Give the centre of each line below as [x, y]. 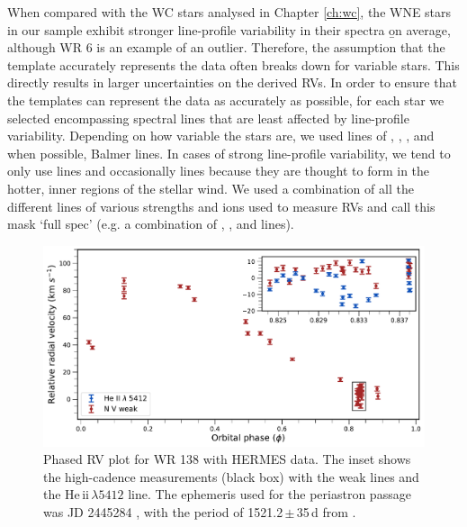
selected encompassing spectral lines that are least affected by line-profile [208, 118]
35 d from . [326, 512]
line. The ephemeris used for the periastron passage [269, 494]
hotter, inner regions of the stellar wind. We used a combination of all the [211, 188]
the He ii [66, 494]
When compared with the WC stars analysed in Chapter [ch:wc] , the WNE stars [229, 12]
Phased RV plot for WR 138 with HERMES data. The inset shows [227, 459]
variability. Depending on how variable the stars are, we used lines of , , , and [221, 136]
